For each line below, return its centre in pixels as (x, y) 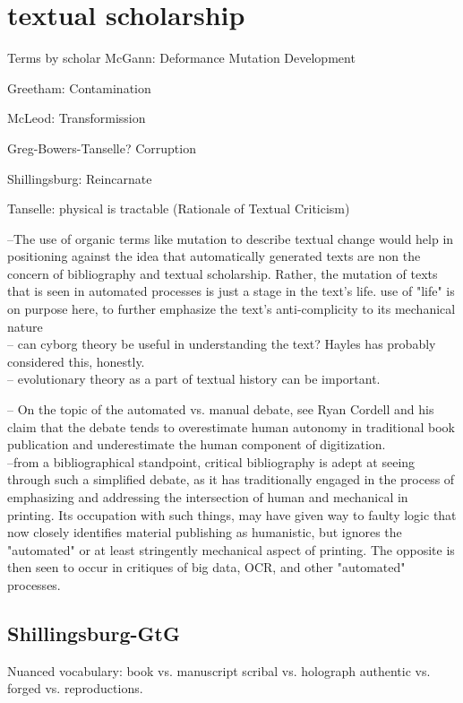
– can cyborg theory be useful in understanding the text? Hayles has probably (222, 344)
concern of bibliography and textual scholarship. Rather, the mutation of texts (223, 273)
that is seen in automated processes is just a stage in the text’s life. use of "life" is (231, 291)
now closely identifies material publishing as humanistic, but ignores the (205, 532)
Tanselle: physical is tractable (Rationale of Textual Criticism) (179, 208)
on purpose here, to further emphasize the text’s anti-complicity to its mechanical (231, 309)
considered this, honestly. (76, 361)
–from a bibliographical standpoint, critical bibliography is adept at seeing (211, 461)
